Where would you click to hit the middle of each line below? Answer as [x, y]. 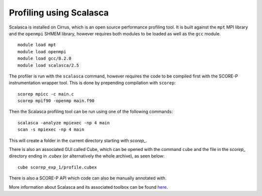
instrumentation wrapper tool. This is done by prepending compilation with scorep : [92, 83]
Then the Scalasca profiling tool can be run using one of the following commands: [91, 112]
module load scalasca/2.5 [49, 65]
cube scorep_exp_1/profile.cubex [57, 167]
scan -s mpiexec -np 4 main [51, 130]
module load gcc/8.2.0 [45, 59]
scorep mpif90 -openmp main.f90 [56, 101]
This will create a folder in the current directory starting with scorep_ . [78, 140]
